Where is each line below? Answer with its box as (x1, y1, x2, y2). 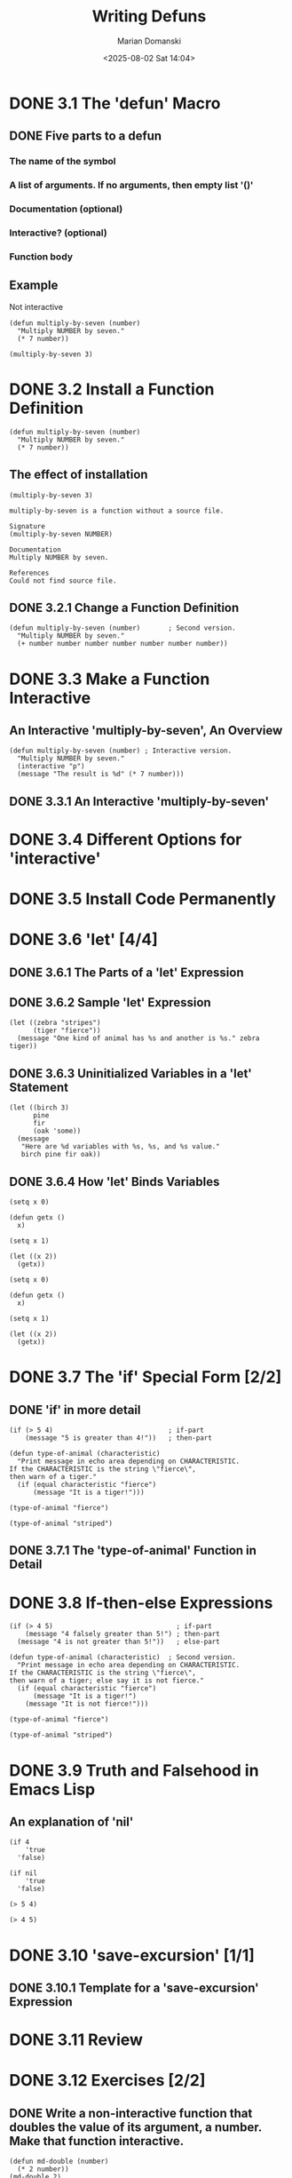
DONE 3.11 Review (9, 2030, 144, 2050)
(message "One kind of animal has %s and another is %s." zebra (17, 1034, 260, 1043)
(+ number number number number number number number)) (17, 640, 228, 648)
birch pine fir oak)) (20, 1150, 101, 1159)
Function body (9, 250, 74, 263)
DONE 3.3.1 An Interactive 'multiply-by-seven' (9, 793, 269, 809)
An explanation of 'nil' (9, 1815, 134, 1829)
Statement (9, 1079, 69, 1094)
